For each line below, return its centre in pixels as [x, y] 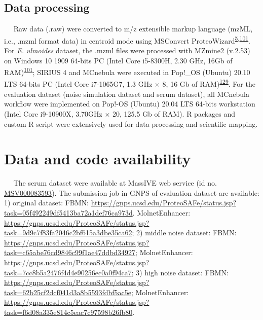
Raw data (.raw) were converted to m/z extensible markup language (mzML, [133, 29]
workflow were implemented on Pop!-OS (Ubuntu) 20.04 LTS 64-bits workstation [130, 104]
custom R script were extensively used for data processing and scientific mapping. [131, 123]
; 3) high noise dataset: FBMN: [180, 272]
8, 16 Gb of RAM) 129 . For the [209, 83]
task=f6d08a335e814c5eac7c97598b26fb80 [68, 312]
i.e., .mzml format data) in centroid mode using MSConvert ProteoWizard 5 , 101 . [127, 40]
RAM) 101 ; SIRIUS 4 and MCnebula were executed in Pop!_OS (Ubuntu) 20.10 [127, 71]
